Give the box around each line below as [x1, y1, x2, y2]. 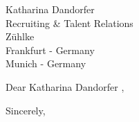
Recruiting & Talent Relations [6, 15, 133, 30]
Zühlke [6, 29, 35, 44]
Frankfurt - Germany [6, 42, 95, 57]
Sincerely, [6, 103, 46, 117]
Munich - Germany [6, 56, 86, 71]
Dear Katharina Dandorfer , [6, 79, 124, 94]
